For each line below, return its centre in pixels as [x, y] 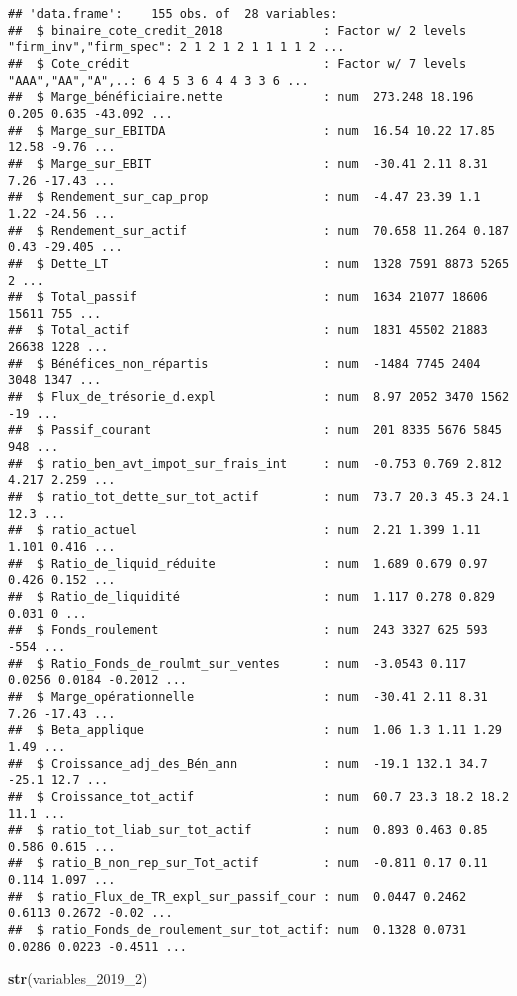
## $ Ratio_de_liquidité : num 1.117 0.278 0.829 [251, 596]
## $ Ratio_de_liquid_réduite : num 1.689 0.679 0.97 [248, 563]
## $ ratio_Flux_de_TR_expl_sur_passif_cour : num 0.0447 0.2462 [237, 896]
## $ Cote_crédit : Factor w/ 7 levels [237, 63]
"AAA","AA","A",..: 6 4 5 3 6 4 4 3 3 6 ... [158, 80]
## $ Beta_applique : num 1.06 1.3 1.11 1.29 [255, 730]
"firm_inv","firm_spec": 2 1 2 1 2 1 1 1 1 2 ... [176, 47]
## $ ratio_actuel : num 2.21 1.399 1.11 [244, 530]
